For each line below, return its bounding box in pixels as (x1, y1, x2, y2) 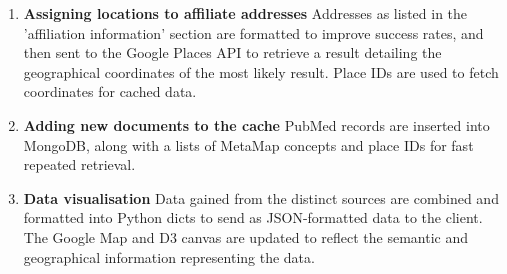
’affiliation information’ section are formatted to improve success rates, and (23, 22, 484, 43)
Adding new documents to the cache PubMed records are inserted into (23, 114, 490, 135)
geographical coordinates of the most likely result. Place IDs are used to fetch (23, 61, 499, 82)
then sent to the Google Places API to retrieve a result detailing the (23, 42, 442, 63)
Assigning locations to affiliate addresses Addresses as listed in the (23, 3, 468, 23)
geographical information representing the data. (23, 246, 315, 267)
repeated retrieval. (23, 154, 136, 175)
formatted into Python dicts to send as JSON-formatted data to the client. (23, 207, 483, 228)
